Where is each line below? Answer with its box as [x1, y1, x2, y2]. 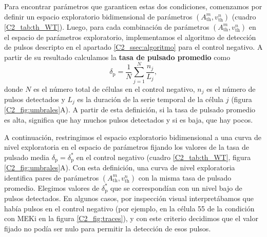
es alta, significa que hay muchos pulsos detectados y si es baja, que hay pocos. [4, 114, 253, 125]
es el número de [206, 83, 256, 94]
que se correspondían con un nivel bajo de [110, 182, 242, 193]
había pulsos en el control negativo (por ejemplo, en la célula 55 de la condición [4, 203, 255, 213]
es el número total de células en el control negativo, [33, 83, 195, 94]
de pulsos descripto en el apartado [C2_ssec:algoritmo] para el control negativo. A [4, 42, 263, 52]
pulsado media [4, 151, 49, 162]
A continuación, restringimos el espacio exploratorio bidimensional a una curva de [4, 131, 262, 142]
